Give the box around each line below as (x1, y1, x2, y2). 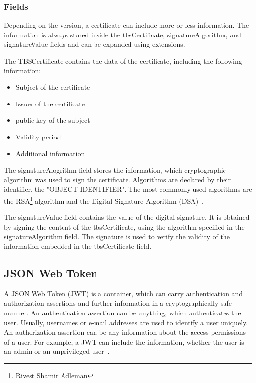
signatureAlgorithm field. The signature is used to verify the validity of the (4, 231, 230, 242)
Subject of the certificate (15, 82, 90, 92)
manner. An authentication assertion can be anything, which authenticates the (4, 307, 241, 317)
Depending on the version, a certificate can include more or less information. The (4, 20, 249, 30)
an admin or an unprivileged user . (4, 346, 110, 356)
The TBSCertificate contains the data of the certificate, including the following (4, 56, 242, 66)
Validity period (15, 131, 61, 141)
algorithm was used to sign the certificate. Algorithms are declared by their (4, 174, 231, 184)
